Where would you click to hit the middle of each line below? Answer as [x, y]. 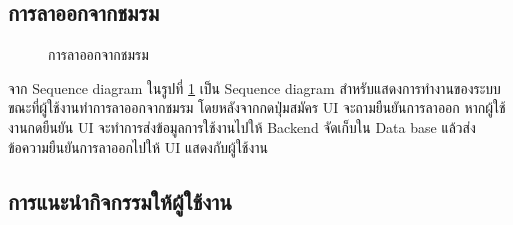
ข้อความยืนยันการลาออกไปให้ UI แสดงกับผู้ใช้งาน [138, 146]
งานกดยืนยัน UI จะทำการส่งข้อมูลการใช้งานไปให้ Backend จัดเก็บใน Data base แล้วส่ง [242, 126]
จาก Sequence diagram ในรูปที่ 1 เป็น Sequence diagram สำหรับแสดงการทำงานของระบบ [254, 87]
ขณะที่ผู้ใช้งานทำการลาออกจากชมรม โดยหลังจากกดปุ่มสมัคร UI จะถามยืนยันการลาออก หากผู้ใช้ [257, 107]
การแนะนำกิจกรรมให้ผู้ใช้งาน [120, 200]
